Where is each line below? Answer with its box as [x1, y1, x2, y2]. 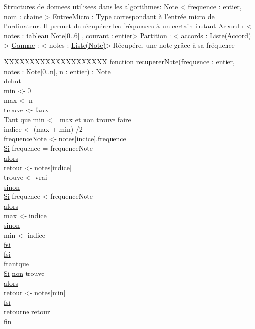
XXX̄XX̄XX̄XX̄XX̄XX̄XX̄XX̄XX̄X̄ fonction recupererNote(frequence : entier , [4, 56, 235, 66]
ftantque [4, 258, 29, 269]
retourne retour [4, 306, 50, 317]
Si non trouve [4, 268, 45, 278]
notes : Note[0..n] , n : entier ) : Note [4, 66, 111, 76]
